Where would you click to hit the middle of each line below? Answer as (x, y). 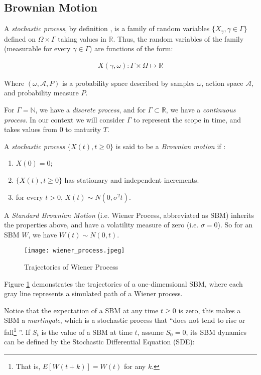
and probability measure (41, 93)
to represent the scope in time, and (187, 119)
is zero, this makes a (210, 310)
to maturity (83, 129)
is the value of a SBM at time (87, 332)
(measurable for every (37, 48)
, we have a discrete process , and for (90, 110)
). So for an (235, 225)
